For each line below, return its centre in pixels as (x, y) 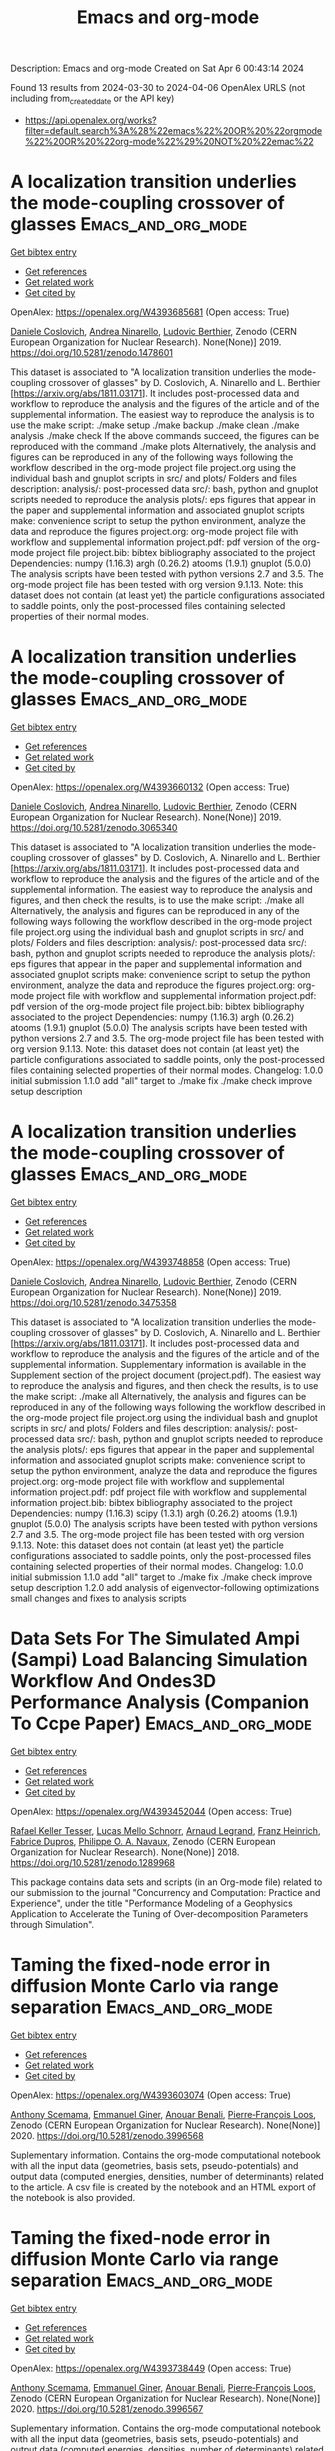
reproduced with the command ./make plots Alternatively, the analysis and (163, 446)
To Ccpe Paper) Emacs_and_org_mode (161, 1723)
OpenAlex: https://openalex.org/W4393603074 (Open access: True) (151, 2095)
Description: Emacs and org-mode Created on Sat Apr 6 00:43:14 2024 (157, 68)
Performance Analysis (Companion (160, 1702)
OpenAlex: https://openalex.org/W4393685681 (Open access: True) (150, 312)
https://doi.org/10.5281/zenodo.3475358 (93, 1302)
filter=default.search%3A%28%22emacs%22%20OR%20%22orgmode (173, 130)
